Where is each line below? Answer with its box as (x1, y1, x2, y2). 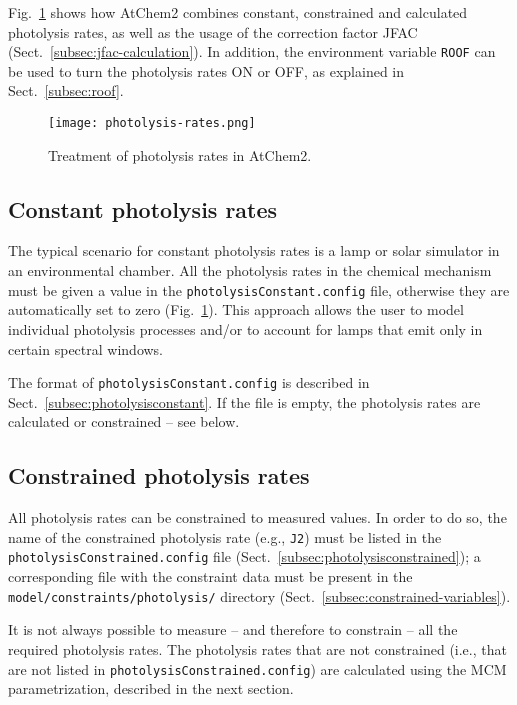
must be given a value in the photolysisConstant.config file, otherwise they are (8, 279, 510, 300)
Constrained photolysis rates (8, 460, 310, 491)
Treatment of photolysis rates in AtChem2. (48, 144, 312, 165)
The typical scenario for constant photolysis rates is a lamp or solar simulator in (8, 240, 500, 261)
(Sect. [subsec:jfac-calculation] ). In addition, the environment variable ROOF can (8, 41, 496, 62)
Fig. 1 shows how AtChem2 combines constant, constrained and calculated (8, 2, 468, 22)
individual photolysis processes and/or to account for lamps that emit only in (8, 318, 483, 339)
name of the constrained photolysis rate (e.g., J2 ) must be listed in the (8, 526, 442, 547)
